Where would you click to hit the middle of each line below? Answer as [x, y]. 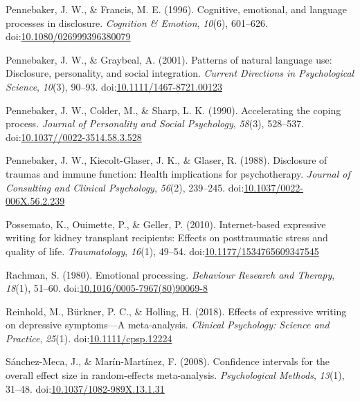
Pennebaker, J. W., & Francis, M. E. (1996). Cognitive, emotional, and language [176, 9]
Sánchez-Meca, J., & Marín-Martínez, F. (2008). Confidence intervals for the [168, 361]
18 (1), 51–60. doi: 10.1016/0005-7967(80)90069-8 [107, 288]
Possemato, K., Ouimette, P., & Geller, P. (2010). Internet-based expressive [166, 224]
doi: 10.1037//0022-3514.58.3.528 [74, 137]
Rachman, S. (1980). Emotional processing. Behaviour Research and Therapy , [170, 274]
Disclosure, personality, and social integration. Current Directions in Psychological [180, 73]
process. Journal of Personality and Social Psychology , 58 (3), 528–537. [155, 123]
